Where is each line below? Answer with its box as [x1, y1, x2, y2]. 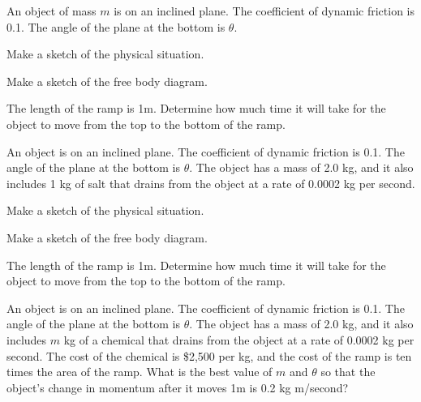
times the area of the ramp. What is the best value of [6, 363, 273, 380]
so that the [320, 363, 376, 380]
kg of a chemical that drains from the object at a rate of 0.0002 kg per [63, 331, 415, 348]
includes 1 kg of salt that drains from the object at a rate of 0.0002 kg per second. [6, 174, 415, 191]
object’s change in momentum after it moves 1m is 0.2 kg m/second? [6, 378, 349, 396]
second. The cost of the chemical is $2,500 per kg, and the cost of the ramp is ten [6, 347, 412, 364]
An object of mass [6, 2, 97, 19]
